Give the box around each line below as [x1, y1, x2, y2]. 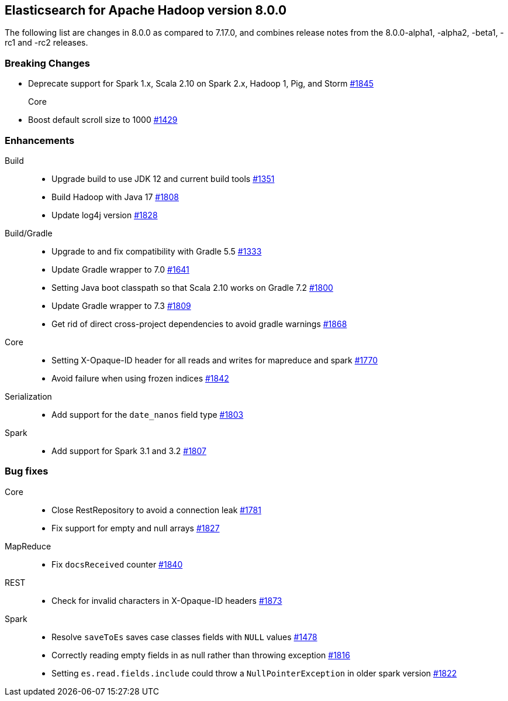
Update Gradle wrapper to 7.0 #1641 [51, 264, 189, 274]
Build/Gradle [5, 228, 53, 238]
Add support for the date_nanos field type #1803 [51, 409, 244, 420]
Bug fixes [5, 465, 49, 477]
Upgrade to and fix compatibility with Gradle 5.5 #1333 [51, 246, 262, 256]
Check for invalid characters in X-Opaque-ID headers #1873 [51, 595, 282, 606]
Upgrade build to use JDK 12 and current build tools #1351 [51, 173, 275, 184]
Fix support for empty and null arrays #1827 [51, 523, 220, 533]
